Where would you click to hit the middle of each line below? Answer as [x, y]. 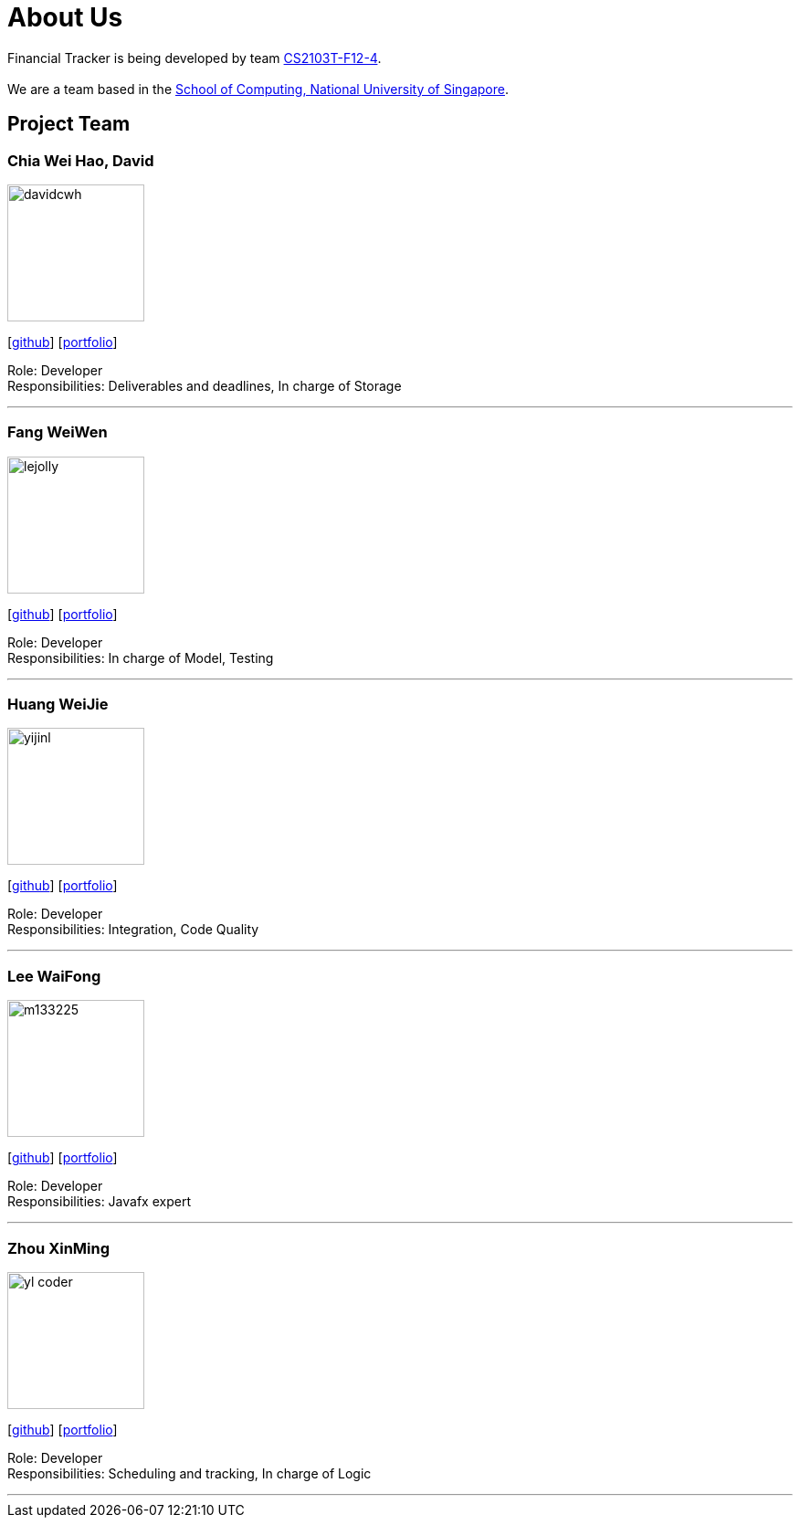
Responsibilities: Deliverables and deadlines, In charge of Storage [205, 385]
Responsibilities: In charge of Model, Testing [141, 657]
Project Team [69, 124]
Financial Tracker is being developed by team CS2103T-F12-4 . [195, 58]
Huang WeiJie [58, 705]
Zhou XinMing [59, 1248]
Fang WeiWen [58, 432]
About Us [65, 17]
